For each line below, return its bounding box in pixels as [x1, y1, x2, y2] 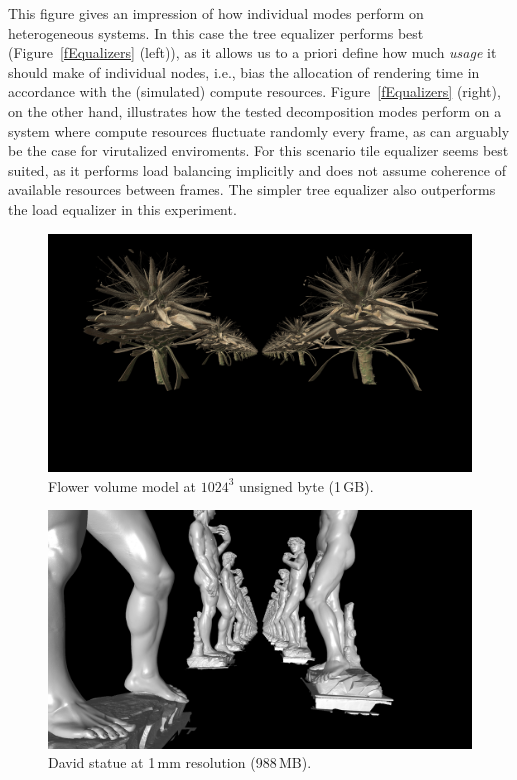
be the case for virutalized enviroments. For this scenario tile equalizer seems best [8, 140, 509, 161]
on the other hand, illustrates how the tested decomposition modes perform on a [8, 100, 502, 121]
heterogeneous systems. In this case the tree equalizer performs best [8, 22, 424, 43]
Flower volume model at [48, 475, 196, 496]
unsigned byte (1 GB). [239, 475, 374, 496]
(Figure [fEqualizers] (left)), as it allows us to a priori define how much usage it [8, 42, 497, 63]
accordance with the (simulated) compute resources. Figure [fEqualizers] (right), [8, 81, 501, 102]
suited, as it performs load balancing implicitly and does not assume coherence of [8, 159, 506, 180]
